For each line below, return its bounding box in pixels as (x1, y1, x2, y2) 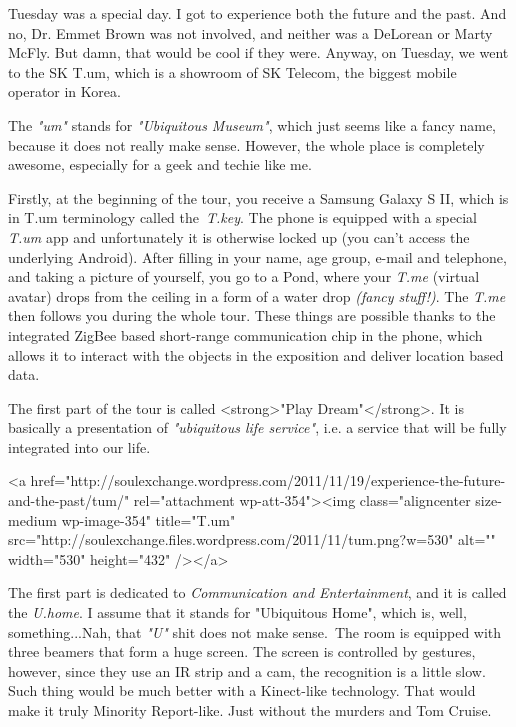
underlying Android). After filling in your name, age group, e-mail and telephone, (8, 246, 507, 267)
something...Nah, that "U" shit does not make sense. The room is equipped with (8, 621, 502, 642)
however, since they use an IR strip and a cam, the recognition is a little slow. (8, 660, 486, 681)
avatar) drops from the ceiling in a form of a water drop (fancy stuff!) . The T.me (8, 285, 506, 306)
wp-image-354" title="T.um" (61, 509, 236, 530)
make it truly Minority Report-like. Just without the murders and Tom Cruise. (8, 700, 492, 720)
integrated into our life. (8, 436, 151, 457)
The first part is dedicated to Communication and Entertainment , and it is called (8, 582, 507, 603)
